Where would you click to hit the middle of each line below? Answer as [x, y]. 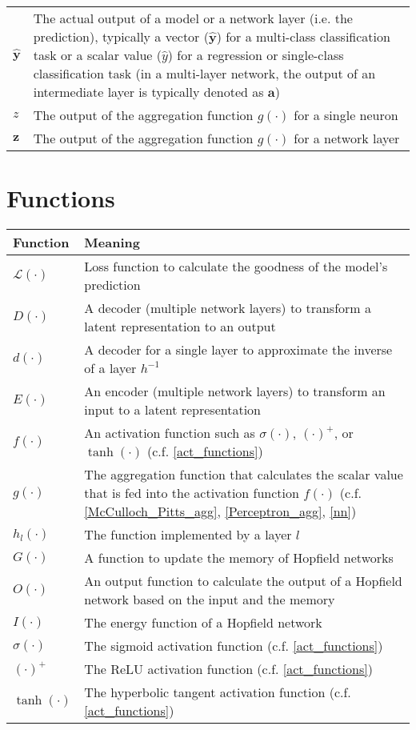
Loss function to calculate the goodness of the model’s [236, 267]
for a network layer [347, 138]
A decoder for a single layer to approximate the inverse [238, 350]
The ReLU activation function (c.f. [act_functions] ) [228, 669]
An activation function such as [170, 433]
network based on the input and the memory [210, 600]
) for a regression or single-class [256, 55]
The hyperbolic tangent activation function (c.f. [218, 692]
